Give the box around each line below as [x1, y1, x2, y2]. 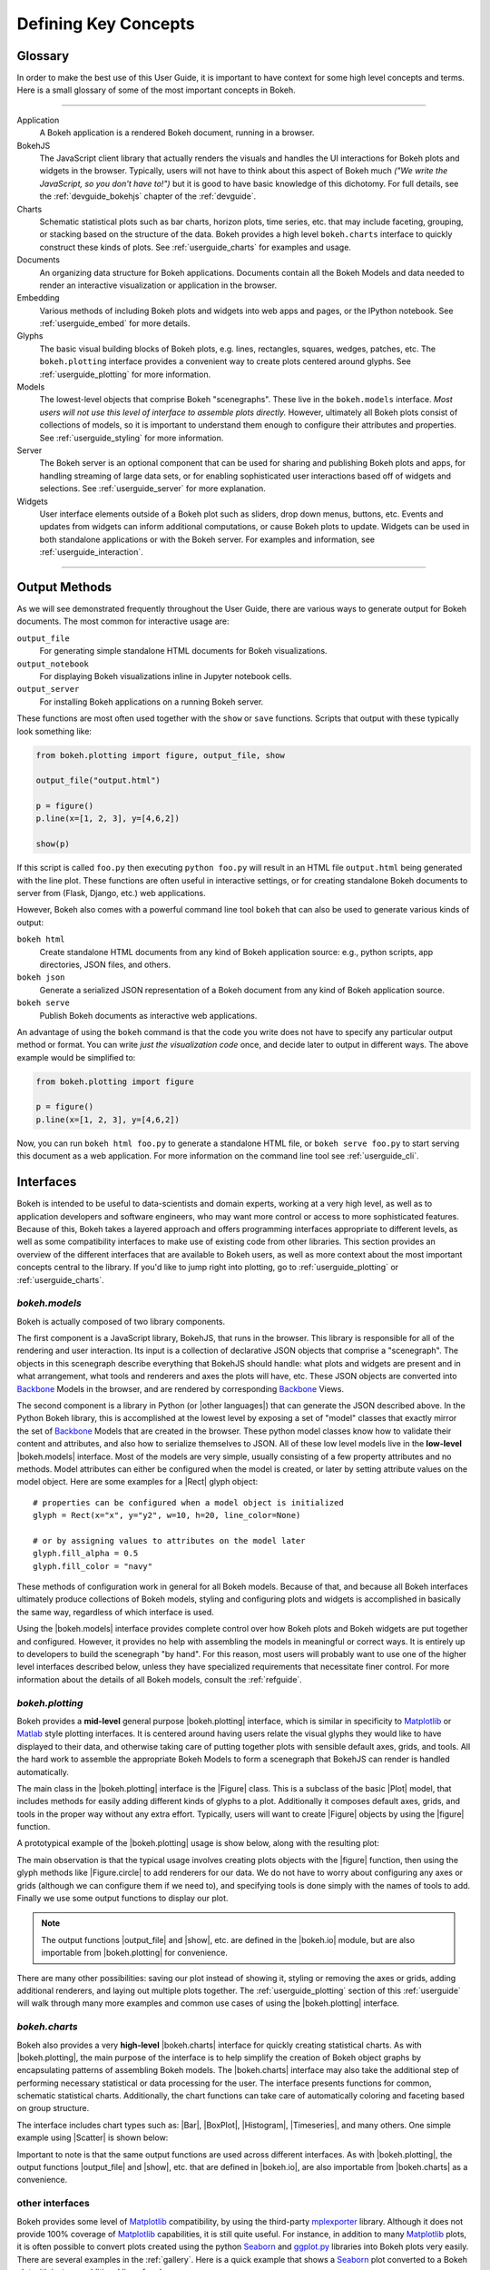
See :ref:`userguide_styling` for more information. [39, 432, 224, 443]
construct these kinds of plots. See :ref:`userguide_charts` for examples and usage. [39, 242, 351, 252]
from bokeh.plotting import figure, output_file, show [35, 750, 285, 760]
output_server [16, 684, 80, 695]
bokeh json [16, 972, 65, 982]
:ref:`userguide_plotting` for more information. [39, 369, 211, 380]
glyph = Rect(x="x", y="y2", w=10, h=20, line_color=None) [33, 1510, 301, 1521]
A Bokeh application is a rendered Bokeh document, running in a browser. [39, 127, 315, 138]
